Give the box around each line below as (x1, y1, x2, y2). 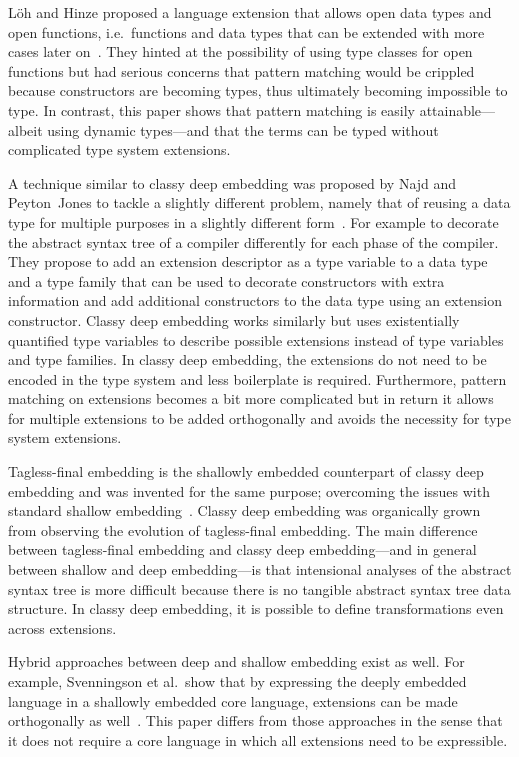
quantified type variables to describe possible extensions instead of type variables (8, 329, 504, 350)
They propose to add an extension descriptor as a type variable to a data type (8, 251, 488, 272)
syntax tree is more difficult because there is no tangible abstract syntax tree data (8, 578, 511, 599)
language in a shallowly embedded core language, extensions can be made (8, 690, 458, 711)
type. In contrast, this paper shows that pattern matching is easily (8, 99, 415, 120)
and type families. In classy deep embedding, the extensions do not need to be (8, 349, 487, 370)
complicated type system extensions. (8, 139, 231, 160)
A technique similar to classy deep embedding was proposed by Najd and (8, 172, 457, 193)
